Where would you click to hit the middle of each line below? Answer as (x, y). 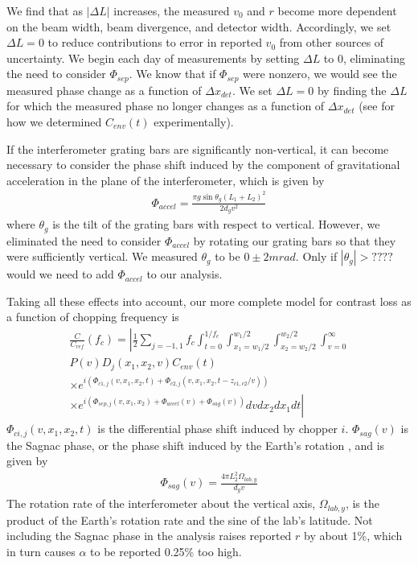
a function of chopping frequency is (93, 317)
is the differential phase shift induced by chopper (217, 429)
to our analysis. (184, 274)
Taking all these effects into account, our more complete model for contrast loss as (209, 301)
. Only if (316, 256)
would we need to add (60, 274)
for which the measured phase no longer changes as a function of (166, 106)
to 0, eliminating (364, 58)
